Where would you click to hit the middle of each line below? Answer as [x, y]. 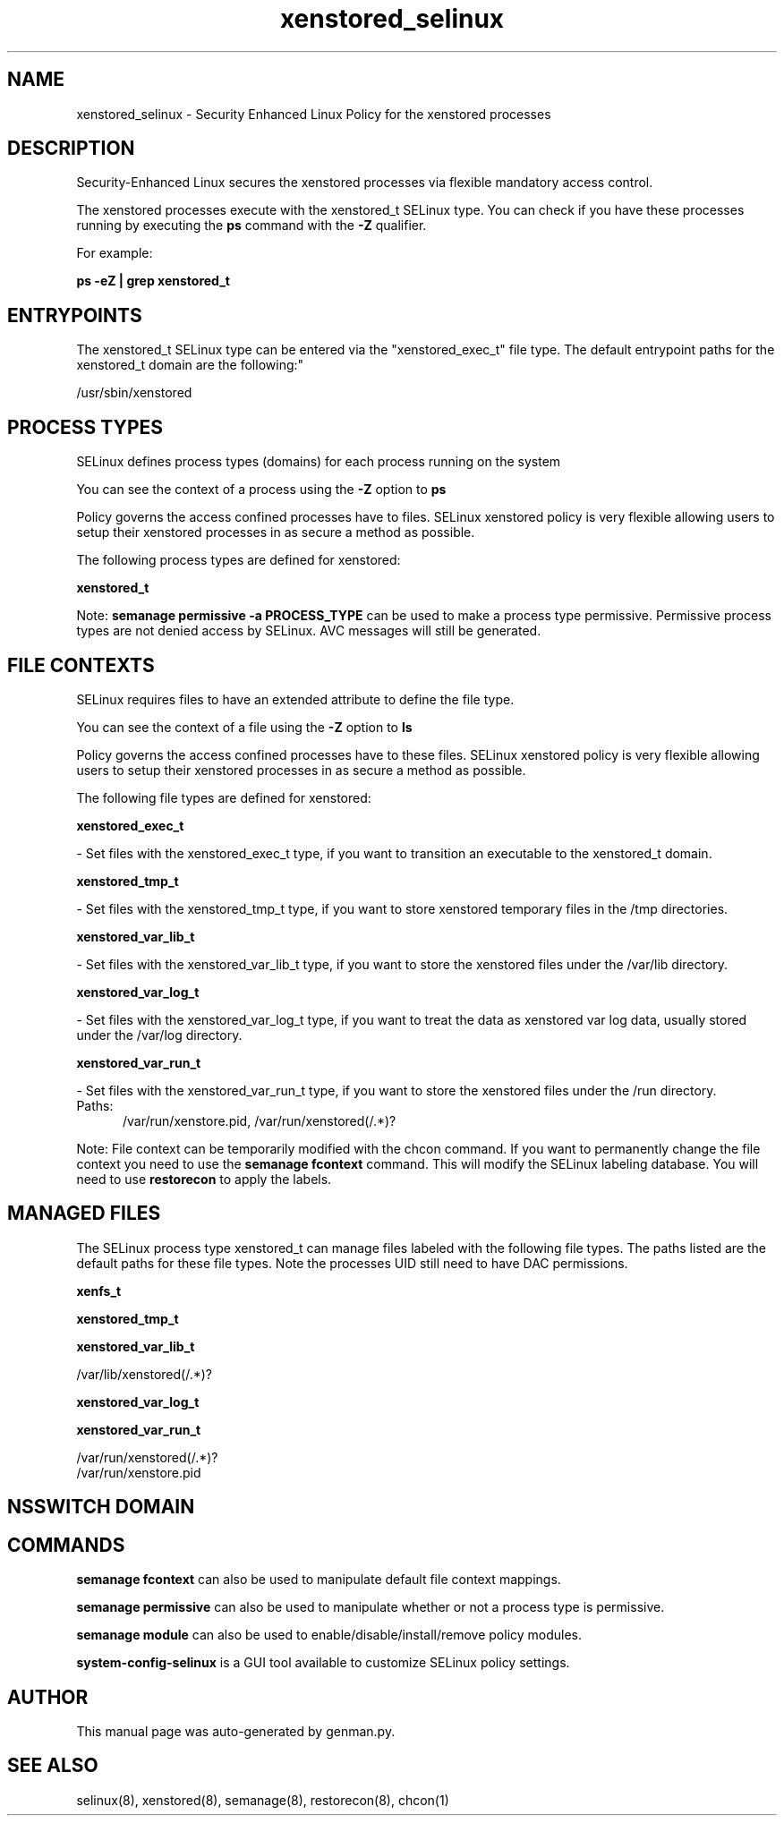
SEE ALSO [53, 1766]
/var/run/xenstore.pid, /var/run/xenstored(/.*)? [260, 1120]
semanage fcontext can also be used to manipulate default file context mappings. [319, 1580]
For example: [115, 253]
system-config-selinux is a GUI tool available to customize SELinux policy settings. [323, 1663]
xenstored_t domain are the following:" [190, 365]
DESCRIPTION [71, 149]
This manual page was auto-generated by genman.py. [236, 1731]
